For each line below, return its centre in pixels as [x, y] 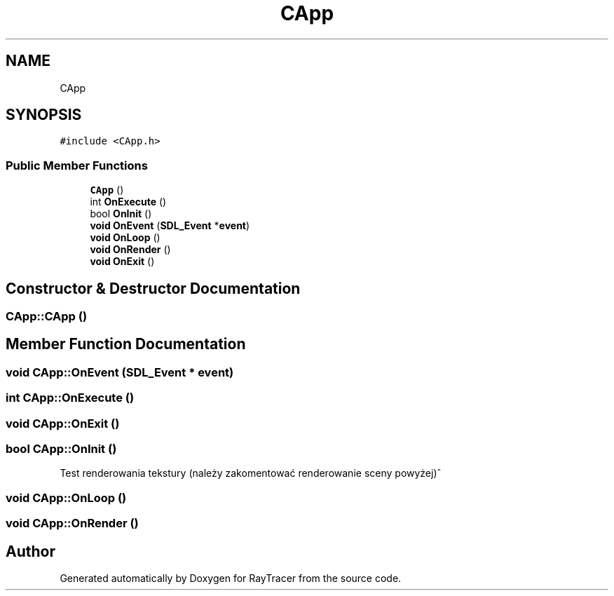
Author [30, 551]
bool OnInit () [121, 214]
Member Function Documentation [126, 344]
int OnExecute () [128, 202]
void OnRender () [130, 250]
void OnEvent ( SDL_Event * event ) [170, 226]
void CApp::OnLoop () [66, 497]
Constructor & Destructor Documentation [153, 288]
